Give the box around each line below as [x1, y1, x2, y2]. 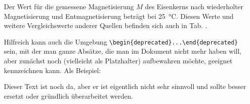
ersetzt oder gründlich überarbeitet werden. [4, 90, 133, 101]
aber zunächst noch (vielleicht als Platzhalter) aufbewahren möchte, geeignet [4, 56, 233, 66]
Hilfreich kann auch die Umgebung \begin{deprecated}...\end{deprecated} [4, 36, 238, 46]
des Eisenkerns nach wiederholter [145, 1, 244, 11]
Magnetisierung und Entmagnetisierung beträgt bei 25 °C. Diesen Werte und [4, 11, 234, 21]
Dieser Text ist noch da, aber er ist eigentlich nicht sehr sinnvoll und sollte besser [4, 81, 246, 91]
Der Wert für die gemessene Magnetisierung [4, 1, 134, 11]
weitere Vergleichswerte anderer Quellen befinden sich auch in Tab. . [4, 20, 207, 30]
